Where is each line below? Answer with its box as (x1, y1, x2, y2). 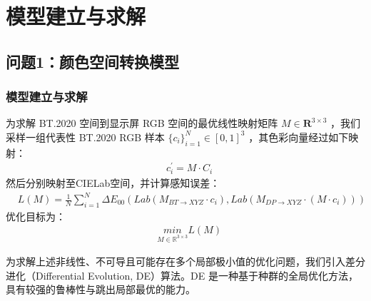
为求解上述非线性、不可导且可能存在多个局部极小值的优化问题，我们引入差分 (6, 254, 365, 269)
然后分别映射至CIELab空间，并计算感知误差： (6, 175, 220, 190)
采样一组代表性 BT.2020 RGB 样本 (6, 129, 165, 144)
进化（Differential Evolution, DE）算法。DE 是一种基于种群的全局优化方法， (6, 267, 358, 282)
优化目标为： (6, 208, 66, 223)
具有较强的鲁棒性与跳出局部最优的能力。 (6, 282, 195, 297)
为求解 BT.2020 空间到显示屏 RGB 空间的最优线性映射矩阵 (6, 116, 278, 131)
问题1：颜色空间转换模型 (6, 50, 180, 72)
